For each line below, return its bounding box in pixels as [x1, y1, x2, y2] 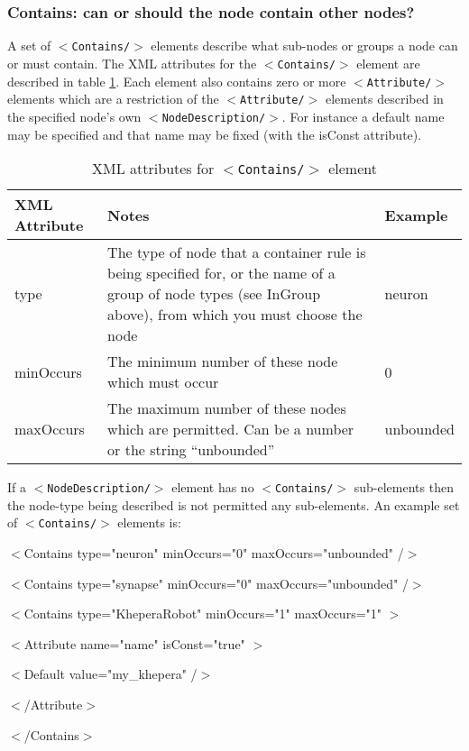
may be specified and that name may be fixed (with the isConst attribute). [7, 124, 422, 143]
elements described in [325, 89, 444, 108]
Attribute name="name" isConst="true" [23, 634, 245, 653]
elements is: [117, 513, 181, 532]
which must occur [107, 371, 219, 393]
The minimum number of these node [107, 351, 338, 372]
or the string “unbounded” [107, 439, 275, 461]
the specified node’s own [7, 106, 142, 125]
